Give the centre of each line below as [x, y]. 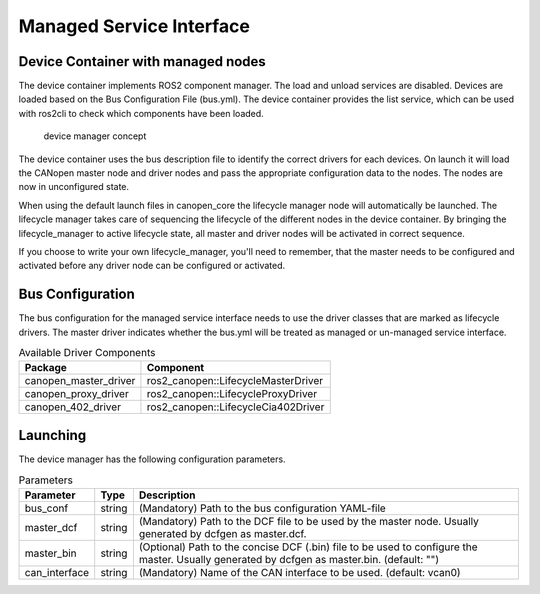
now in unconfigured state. [74, 187]
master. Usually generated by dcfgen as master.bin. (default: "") [289, 559]
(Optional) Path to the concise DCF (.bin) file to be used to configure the [308, 547]
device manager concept [95, 136]
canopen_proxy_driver [76, 394]
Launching [52, 435]
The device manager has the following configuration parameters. [152, 459]
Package [45, 368]
